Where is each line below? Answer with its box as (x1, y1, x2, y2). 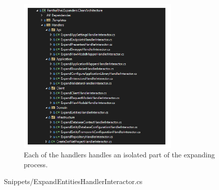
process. (24, 159, 48, 169)
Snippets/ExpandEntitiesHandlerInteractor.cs (4, 176, 143, 186)
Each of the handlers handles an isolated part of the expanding (24, 149, 215, 160)
